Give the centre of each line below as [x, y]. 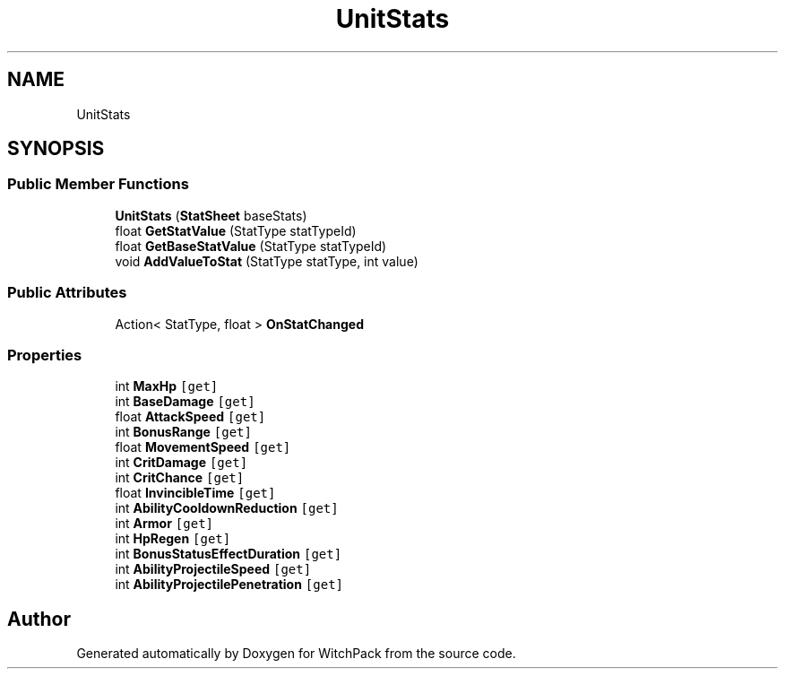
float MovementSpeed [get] [203, 447]
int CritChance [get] [180, 478]
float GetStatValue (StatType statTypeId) [236, 230]
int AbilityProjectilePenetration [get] [229, 585]
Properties [45, 355]
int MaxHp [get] [167, 386]
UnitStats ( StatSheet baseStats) [211, 215]
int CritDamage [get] [181, 463]
